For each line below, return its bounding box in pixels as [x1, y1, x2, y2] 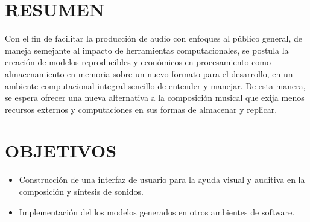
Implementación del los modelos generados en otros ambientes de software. [19, 205, 295, 218]
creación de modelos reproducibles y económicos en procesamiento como [5, 55, 271, 68]
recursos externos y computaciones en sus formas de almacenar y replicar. [5, 103, 277, 115]
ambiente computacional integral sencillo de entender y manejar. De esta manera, [5, 79, 306, 92]
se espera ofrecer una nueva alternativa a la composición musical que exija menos [5, 91, 305, 104]
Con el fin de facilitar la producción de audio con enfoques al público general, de [5, 32, 302, 45]
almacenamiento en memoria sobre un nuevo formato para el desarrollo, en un [5, 67, 293, 80]
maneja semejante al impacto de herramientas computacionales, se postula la [5, 43, 289, 56]
